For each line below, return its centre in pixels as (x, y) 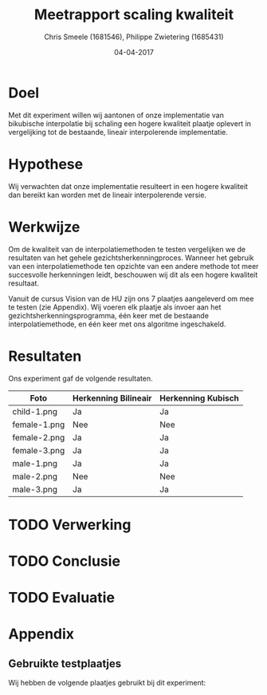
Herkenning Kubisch (199, 398)
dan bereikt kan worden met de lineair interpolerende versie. (108, 195)
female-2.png (39, 437)
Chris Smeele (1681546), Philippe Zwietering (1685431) (134, 37)
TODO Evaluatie (62, 598)
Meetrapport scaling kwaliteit (134, 15)
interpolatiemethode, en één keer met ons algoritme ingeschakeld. (117, 324)
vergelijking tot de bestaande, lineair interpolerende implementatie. (118, 132)
